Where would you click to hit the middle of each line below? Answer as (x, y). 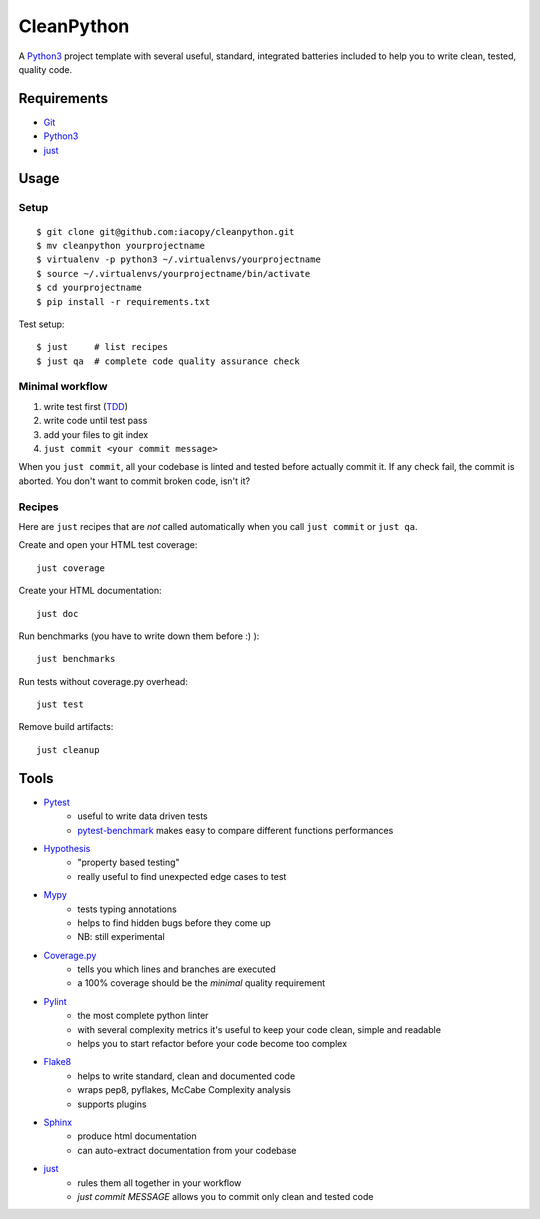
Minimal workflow (63, 387)
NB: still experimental (121, 937)
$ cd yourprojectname (89, 288)
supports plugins (112, 1104)
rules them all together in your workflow (159, 1182)
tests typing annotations (127, 909)
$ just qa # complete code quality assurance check (168, 361)
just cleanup (68, 749)
